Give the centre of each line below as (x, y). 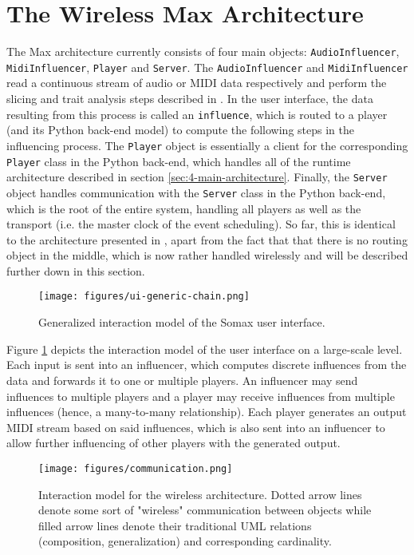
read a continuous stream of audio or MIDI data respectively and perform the (197, 83)
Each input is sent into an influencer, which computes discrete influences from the (207, 365)
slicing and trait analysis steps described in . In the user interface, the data (190, 99)
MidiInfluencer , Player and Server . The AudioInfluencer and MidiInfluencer (207, 67)
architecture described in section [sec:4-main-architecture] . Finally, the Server (197, 177)
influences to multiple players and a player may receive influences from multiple (201, 396)
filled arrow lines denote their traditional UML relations (175, 525)
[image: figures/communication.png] (136, 468)
